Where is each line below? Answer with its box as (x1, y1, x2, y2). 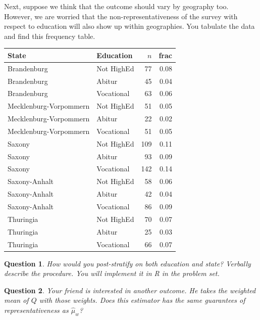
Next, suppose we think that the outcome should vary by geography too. (4, 1, 229, 11)
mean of (4, 295, 29, 305)
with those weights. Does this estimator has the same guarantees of (39, 295, 245, 305)
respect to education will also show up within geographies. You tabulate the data (4, 21, 255, 31)
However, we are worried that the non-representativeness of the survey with (4, 11, 238, 21)
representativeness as (4, 305, 69, 315)
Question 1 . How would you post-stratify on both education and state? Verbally (4, 258, 251, 268)
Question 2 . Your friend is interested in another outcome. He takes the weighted (4, 285, 256, 295)
